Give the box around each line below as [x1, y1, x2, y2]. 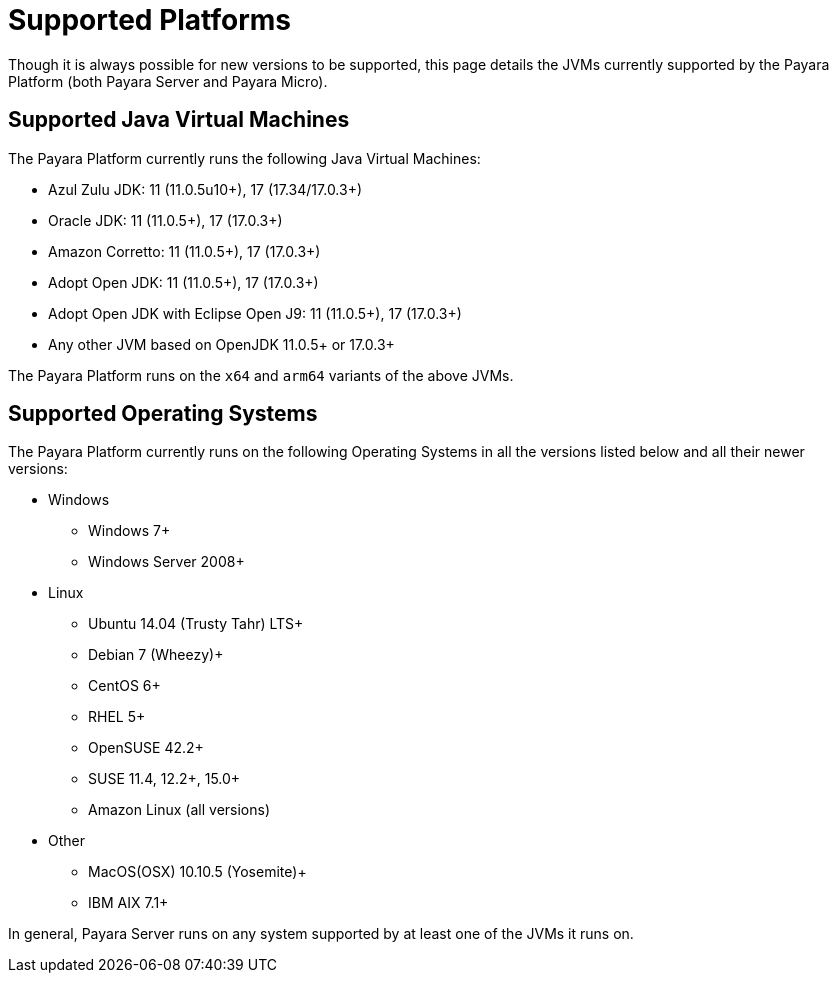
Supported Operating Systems [8, 401, 318, 427]
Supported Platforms [8, 3, 292, 37]
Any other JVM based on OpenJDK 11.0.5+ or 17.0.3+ [48, 335, 395, 353]
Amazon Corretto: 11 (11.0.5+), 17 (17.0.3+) [48, 242, 321, 260]
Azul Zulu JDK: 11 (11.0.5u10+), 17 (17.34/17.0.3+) [48, 180, 363, 198]
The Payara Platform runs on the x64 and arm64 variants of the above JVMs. [8, 366, 514, 384]
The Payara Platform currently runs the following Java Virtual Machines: [8, 149, 481, 167]
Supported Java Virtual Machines [8, 107, 350, 133]
